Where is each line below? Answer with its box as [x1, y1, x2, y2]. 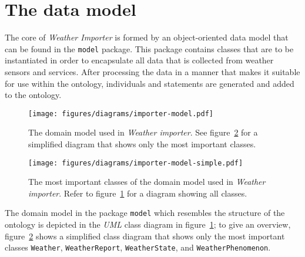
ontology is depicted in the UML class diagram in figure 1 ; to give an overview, [5, 218, 291, 231]
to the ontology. [5, 89, 62, 101]
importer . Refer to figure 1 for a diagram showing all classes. [28, 187, 247, 199]
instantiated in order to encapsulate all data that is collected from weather [5, 54, 274, 66]
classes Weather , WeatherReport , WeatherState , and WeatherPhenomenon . [5, 241, 271, 253]
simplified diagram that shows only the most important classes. [28, 138, 256, 150]
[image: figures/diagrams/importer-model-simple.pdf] [28, 158, 243, 167]
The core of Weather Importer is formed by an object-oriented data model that [5, 31, 289, 43]
